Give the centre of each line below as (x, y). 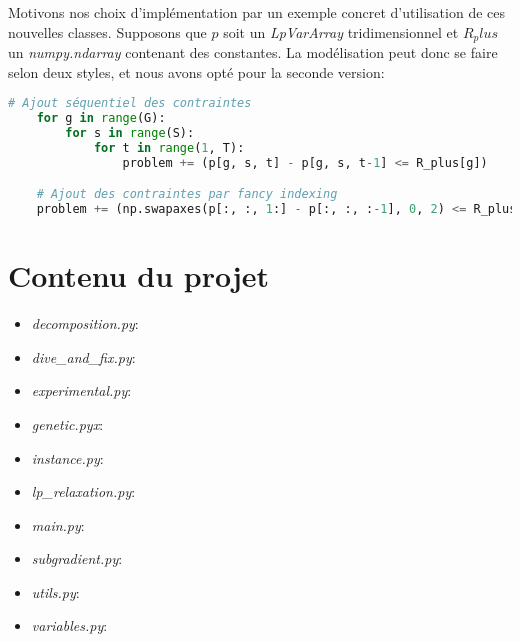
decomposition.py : (85, 323)
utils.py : (55, 591)
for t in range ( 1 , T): (169, 147)
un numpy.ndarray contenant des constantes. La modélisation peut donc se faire (253, 52)
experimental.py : (81, 390)
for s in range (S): (130, 132)
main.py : (58, 524)
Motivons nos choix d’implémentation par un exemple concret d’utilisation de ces (256, 12)
